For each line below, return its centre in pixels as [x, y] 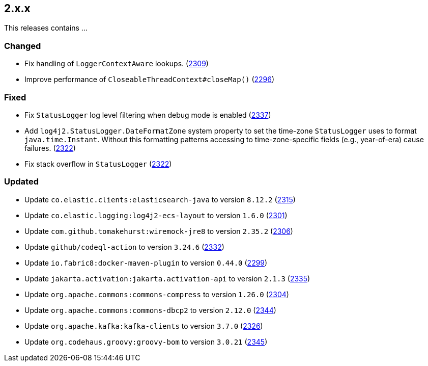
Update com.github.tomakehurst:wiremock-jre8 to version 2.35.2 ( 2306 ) [159, 231]
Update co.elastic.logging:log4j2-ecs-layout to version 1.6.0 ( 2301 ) [156, 215]
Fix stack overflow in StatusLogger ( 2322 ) [98, 164]
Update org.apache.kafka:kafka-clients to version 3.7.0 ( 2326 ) [144, 326]
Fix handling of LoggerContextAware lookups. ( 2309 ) [117, 64]
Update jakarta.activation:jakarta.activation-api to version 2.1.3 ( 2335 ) [167, 278]
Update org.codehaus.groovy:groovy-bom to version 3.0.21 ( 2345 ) [146, 342]
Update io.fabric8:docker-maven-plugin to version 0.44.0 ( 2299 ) [146, 263]
